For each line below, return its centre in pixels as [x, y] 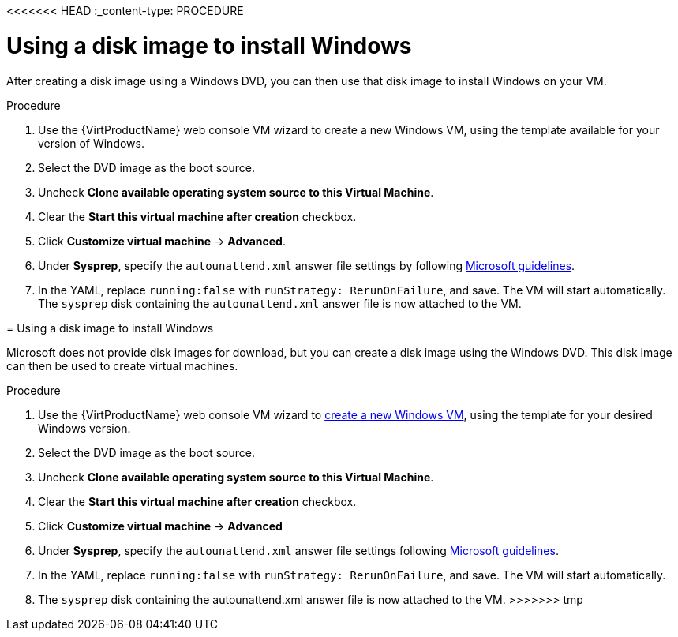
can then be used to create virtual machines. [122, 365]
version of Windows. [91, 143]
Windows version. [84, 428]
